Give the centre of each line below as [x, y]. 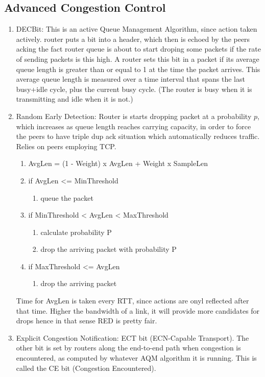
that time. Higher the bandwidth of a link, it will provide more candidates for [138, 310]
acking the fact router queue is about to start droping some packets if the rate [139, 49]
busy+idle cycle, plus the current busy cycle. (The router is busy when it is [134, 89]
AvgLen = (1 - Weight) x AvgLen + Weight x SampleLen [118, 163]
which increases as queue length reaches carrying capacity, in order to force [134, 126]
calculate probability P [76, 232]
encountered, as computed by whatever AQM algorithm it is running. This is [136, 358]
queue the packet [67, 197]
